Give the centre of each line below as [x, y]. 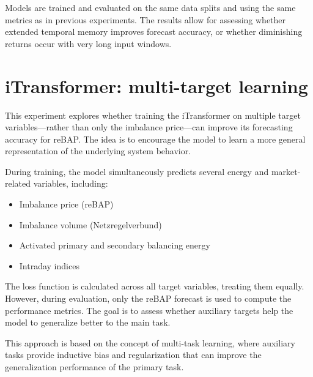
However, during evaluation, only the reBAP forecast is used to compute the [148, 298]
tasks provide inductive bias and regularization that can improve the [133, 355]
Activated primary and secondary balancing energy [115, 245]
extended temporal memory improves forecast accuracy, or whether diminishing [154, 32]
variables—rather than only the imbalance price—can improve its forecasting [149, 127]
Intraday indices [49, 265]
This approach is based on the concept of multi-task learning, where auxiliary [150, 342]
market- [286, 171]
